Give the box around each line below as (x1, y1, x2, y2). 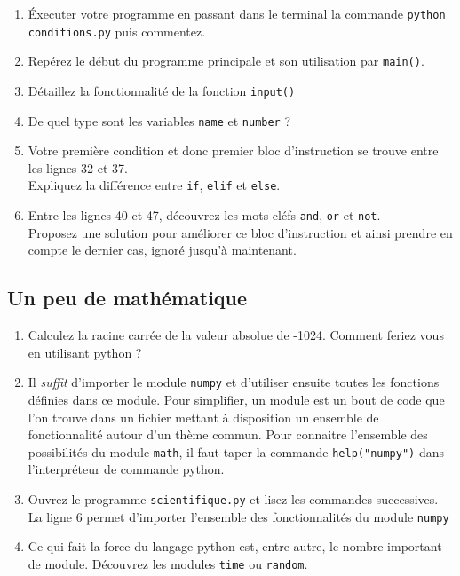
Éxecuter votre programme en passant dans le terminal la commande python (28, 4, 446, 22)
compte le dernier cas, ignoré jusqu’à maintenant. (28, 241, 297, 259)
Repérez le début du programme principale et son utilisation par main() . (28, 51, 424, 70)
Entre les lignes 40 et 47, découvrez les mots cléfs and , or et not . (28, 206, 381, 225)
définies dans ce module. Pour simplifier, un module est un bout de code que (28, 391, 445, 409)
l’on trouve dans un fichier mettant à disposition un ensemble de (28, 407, 379, 426)
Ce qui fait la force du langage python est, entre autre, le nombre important (28, 537, 442, 556)
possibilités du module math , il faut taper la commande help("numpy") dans (28, 442, 445, 461)
